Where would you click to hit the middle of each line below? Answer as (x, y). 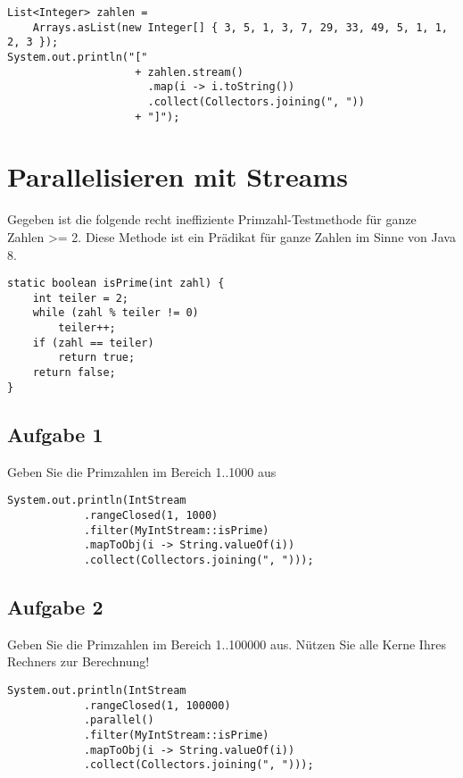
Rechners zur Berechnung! (79, 661)
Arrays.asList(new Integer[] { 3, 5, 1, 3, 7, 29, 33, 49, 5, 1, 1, (240, 27)
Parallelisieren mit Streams (178, 176)
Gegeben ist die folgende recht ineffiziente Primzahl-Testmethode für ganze (212, 219)
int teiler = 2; (81, 298)
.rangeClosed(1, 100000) (157, 705)
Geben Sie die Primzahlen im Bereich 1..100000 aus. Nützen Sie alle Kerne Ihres (227, 644)
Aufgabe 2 (55, 606)
